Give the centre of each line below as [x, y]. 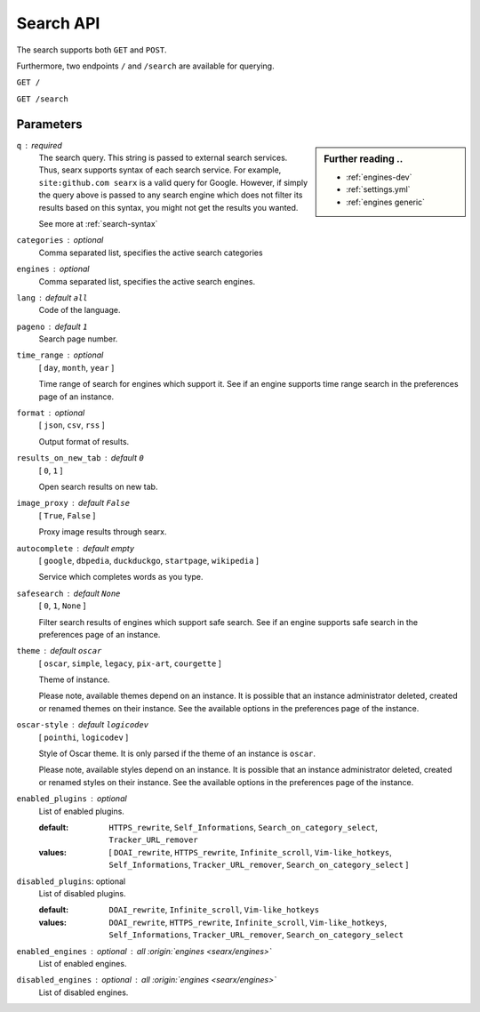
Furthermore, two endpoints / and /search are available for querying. [145, 66]
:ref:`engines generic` [386, 202]
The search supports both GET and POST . [92, 50]
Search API [58, 23]
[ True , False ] [67, 515]
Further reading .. [364, 158]
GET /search [42, 99]
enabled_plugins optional [72, 799]
